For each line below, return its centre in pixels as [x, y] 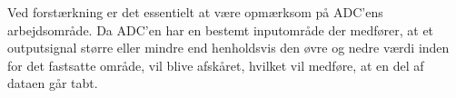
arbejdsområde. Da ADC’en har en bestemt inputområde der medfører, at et [221, 29]
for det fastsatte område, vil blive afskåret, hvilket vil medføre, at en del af [216, 65]
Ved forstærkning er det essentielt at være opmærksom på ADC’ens [195, 12]
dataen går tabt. [53, 83]
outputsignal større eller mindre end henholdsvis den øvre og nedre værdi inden [228, 48]
